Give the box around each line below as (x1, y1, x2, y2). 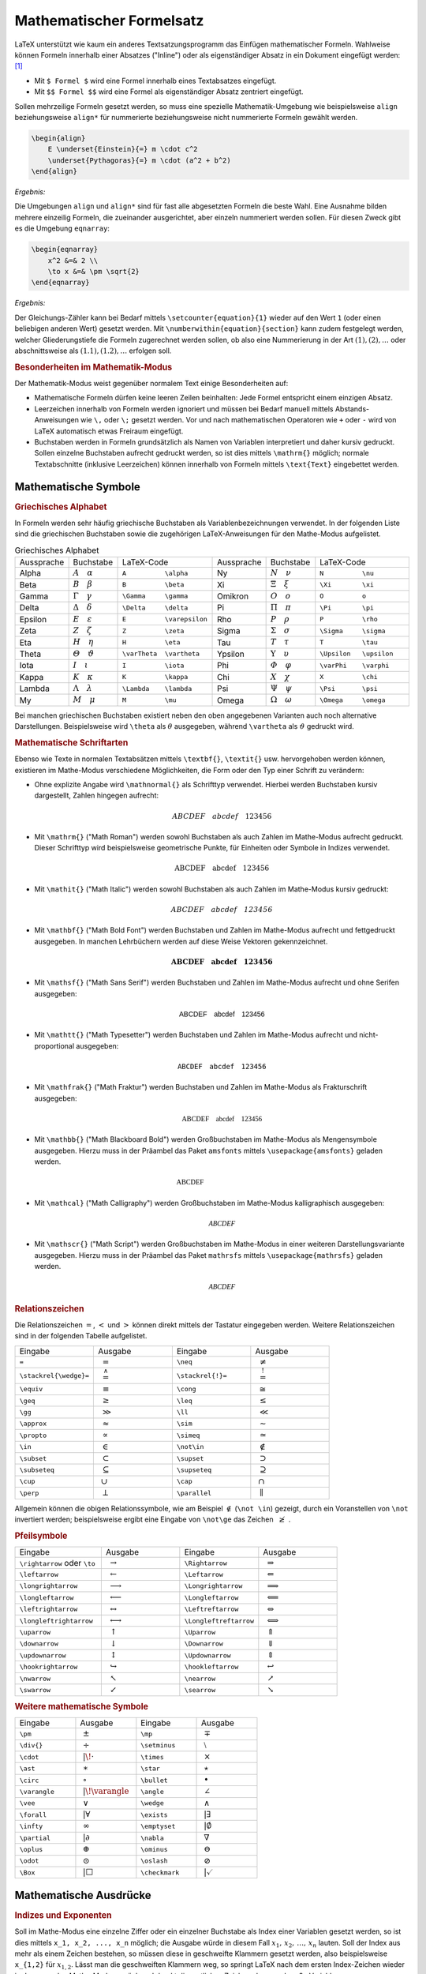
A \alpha (122, 569, 189, 577)
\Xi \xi (319, 580, 375, 589)
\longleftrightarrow (19, 1616, 94, 1625)
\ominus (140, 1845, 169, 1853)
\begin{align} (31, 133, 86, 142)
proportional (34, 1041, 75, 1050)
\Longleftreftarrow (184, 1616, 254, 1625)
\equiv (19, 1385, 43, 1394)
